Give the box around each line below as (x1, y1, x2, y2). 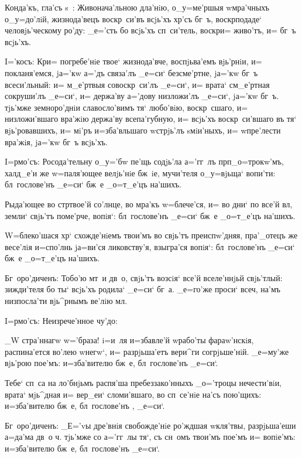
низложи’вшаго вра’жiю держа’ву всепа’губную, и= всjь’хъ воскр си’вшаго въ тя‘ (5, 112, 297, 125)
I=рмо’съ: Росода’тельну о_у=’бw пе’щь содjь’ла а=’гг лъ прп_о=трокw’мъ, (5, 155, 284, 168)
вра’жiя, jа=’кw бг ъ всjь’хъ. (5, 135, 108, 148)
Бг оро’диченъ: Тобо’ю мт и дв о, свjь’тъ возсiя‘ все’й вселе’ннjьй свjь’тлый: (5, 271, 283, 283)
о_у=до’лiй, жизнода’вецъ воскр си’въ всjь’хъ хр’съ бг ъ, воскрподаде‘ (5, 12, 262, 25)
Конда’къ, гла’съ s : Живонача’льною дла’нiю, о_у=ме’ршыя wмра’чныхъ (5, 1, 270, 13)
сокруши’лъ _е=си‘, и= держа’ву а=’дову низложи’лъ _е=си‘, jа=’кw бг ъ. (5, 90, 279, 102)
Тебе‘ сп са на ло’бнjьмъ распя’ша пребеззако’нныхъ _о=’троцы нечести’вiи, (5, 377, 282, 389)
